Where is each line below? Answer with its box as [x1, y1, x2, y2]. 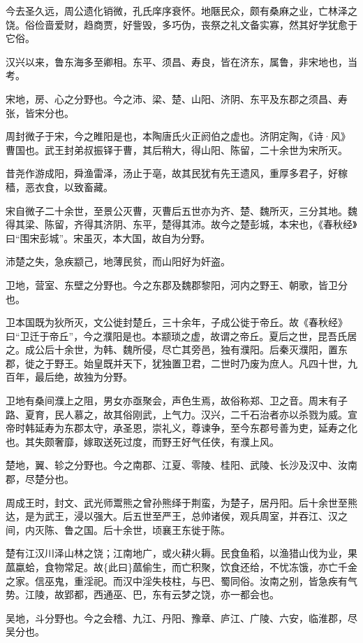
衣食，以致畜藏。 [34, 179, 113, 194]
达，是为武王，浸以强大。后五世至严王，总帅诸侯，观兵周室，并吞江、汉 [6, 509, 338, 523]
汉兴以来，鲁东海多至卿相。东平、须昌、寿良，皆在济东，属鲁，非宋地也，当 [6, 54, 357, 69]
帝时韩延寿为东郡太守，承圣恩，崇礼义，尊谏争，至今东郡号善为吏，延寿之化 [6, 421, 357, 435]
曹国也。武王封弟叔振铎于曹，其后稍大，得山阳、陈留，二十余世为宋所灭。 [6, 142, 348, 157]
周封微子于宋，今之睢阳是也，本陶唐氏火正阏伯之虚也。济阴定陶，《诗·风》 [6, 129, 350, 143]
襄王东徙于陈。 [161, 522, 230, 537]
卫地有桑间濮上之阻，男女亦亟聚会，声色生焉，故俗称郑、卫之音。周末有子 [6, 393, 348, 408]
